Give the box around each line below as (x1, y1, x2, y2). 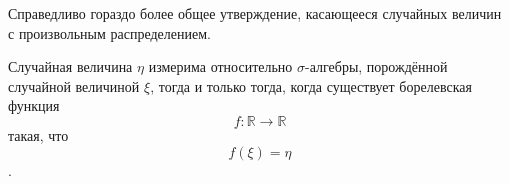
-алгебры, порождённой (305, 56, 448, 77)
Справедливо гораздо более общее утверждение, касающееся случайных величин (8, 3, 502, 23)
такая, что (8, 124, 69, 145)
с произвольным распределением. (8, 22, 211, 43)
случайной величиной (8, 75, 140, 96)
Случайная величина (8, 56, 133, 77)
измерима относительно (148, 56, 293, 77)
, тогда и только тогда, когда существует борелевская (150, 75, 472, 96)
